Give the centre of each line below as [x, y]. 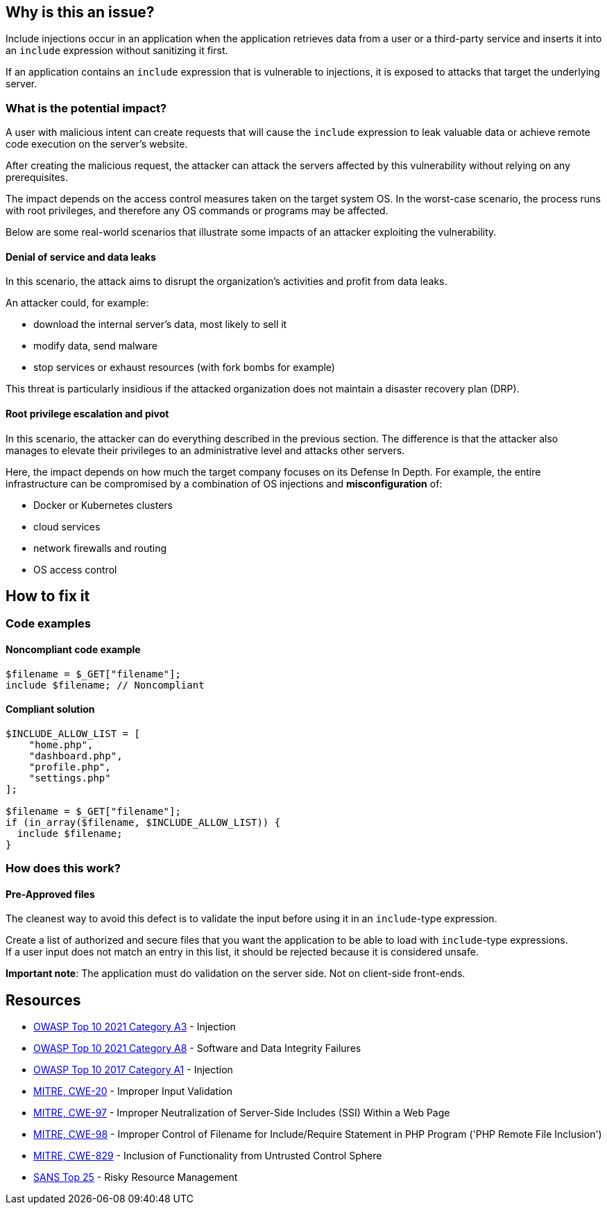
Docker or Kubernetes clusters [103, 505]
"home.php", [61, 744]
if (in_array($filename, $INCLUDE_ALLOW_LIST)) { [143, 822]
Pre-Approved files [50, 894]
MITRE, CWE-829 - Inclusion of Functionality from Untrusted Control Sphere [208, 1156]
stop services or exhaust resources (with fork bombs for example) [184, 368]
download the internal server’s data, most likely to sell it [160, 325]
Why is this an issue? [80, 12]
